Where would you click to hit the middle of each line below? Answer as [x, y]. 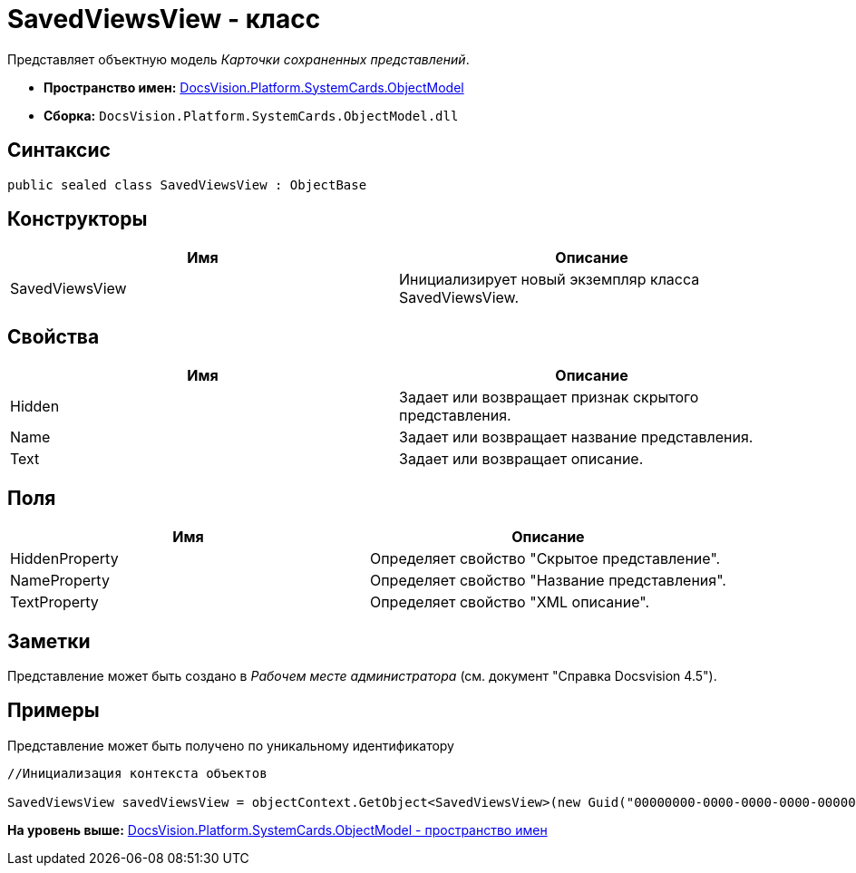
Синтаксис [59, 150]
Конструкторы [78, 219]
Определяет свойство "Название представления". [548, 581]
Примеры [53, 711]
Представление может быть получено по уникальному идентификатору [231, 745]
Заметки [49, 641]
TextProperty [54, 602]
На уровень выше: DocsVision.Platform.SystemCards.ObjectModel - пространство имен [277, 829]
